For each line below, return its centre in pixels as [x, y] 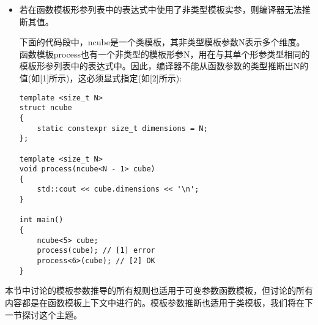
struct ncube [46, 108]
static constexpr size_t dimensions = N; [122, 128]
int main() [41, 220]
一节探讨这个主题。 [43, 314]
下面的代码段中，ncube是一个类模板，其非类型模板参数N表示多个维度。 [162, 42]
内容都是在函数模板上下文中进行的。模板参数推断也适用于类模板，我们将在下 [159, 302]
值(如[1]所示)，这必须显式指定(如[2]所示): [101, 77]
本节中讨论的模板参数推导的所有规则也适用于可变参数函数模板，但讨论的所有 [159, 290]
